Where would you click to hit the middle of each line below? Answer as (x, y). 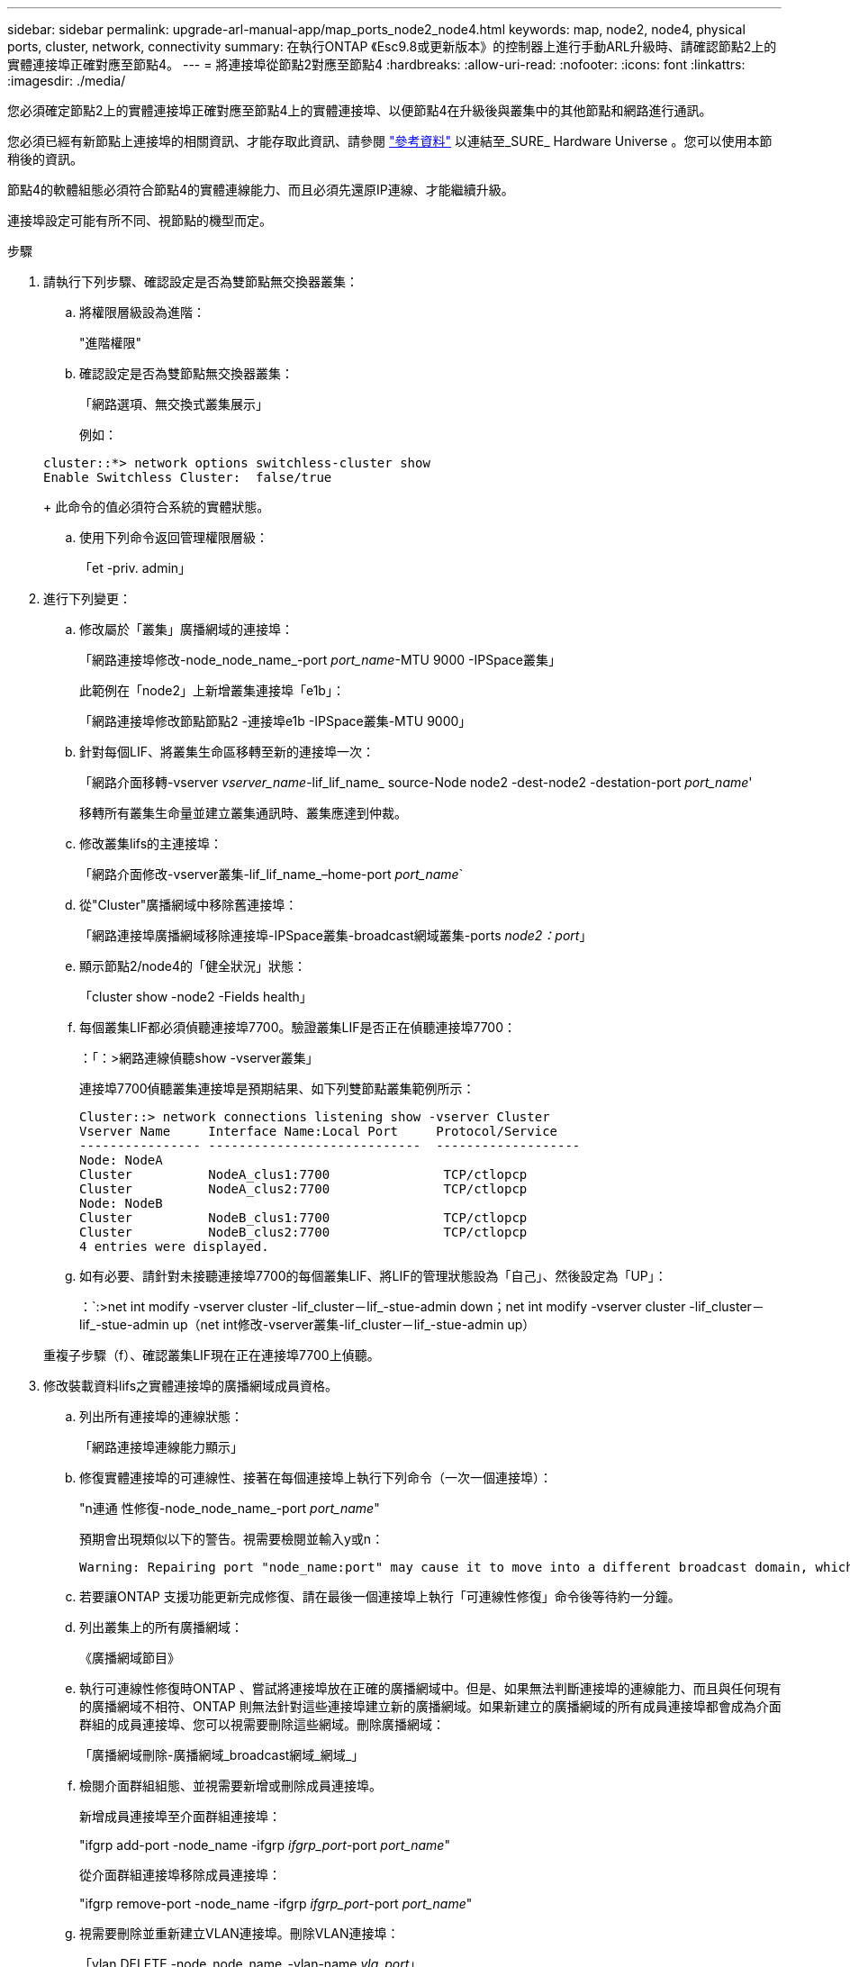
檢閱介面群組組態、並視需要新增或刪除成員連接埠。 (231, 1786)
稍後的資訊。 (45, 159)
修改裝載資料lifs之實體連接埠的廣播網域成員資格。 (191, 1386)
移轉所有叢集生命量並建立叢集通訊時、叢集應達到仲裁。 (243, 813)
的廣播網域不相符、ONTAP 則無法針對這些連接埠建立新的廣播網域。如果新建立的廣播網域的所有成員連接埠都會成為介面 (430, 1706)
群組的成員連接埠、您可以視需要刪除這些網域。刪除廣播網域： (262, 1724)
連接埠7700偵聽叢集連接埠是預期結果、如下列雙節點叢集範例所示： (277, 1088)
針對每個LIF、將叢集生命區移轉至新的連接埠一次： (227, 752)
